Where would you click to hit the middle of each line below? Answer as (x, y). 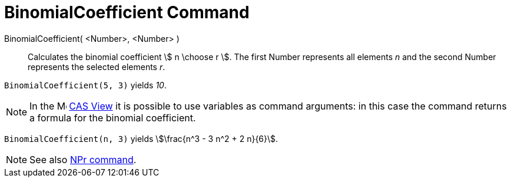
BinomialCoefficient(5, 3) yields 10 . (85, 85)
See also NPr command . (83, 159)
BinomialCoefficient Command (127, 12)
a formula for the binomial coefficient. (113, 118)
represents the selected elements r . (97, 67)
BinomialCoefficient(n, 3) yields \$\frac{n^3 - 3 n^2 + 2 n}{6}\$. (141, 138)
